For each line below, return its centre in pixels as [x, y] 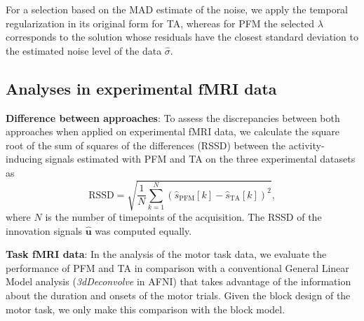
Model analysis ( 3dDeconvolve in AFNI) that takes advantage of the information [178, 281]
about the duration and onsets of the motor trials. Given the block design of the [178, 295]
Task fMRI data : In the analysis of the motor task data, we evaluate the [166, 254]
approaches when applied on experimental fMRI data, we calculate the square [173, 131]
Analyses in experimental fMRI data [141, 88]
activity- [306, 145]
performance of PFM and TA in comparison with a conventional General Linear [177, 267]
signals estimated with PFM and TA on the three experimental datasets [200, 159]
